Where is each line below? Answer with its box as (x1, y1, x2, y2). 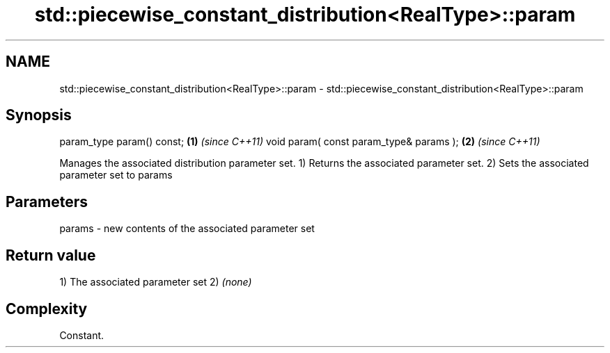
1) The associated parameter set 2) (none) (59, 276, 252, 288)
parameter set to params (59, 169, 173, 181)
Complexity (6, 299, 88, 318)
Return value (6, 246, 96, 264)
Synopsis (6, 106, 72, 124)
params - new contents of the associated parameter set (59, 222, 315, 235)
